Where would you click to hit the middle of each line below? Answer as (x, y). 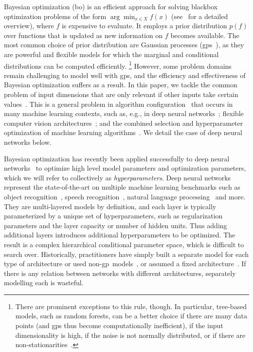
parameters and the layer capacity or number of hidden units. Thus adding (116, 225)
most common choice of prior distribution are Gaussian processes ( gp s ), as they (124, 45)
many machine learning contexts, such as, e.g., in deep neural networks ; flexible (124, 113)
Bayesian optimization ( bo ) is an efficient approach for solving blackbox (111, 6)
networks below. (28, 142)
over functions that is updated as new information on (83, 35)
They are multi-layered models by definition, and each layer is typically (110, 206)
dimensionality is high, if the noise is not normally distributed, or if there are (130, 335)
